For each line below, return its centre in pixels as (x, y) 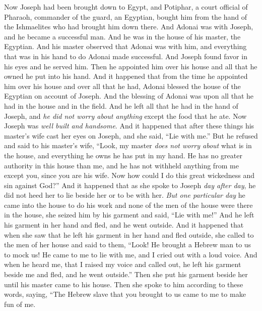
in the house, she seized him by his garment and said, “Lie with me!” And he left (129, 215)
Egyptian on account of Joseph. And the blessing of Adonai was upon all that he (129, 96)
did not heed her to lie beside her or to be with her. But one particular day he (125, 195)
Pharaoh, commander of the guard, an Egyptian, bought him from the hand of (126, 16)
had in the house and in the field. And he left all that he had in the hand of (121, 105)
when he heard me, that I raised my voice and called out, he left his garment (123, 264)
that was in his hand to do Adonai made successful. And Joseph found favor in (126, 56)
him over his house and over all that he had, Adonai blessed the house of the (122, 86)
